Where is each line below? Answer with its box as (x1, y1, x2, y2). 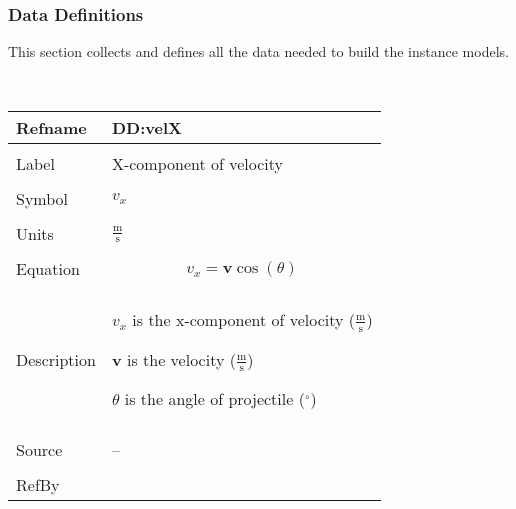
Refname (16, 116, 87, 140)
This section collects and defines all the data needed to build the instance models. (8, 41, 509, 62)
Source (16, 438, 63, 462)
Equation (16, 257, 80, 281)
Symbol (16, 187, 69, 211)
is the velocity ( (126, 347, 236, 371)
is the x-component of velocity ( (132, 308, 356, 332)
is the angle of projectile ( (124, 387, 305, 411)
